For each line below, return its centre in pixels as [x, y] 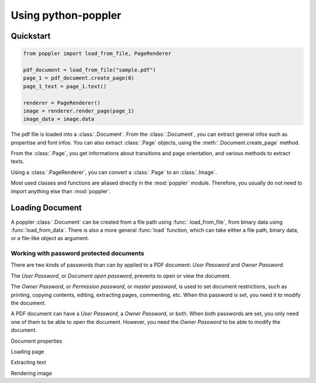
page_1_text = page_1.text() [65, 86]
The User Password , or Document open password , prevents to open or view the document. [121, 276]
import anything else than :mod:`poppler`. [61, 191]
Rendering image [31, 373]
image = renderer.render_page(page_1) [79, 111]
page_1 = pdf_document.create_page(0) [79, 78]
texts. [18, 162]
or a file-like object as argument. [50, 238]
